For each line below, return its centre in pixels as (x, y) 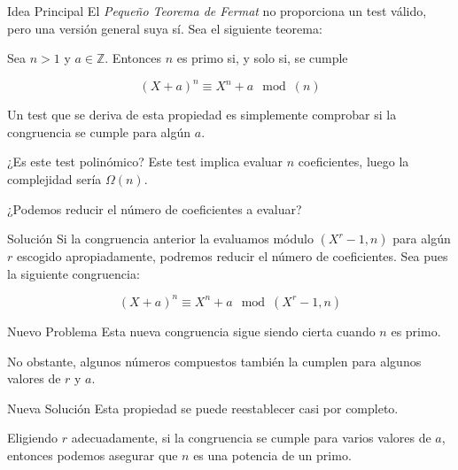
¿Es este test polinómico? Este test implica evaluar (145, 162)
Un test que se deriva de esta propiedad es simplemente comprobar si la (202, 115)
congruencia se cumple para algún (99, 131)
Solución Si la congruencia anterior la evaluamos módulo (160, 239)
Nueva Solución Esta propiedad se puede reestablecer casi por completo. (203, 408)
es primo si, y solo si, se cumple (262, 58)
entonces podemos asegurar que (93, 455)
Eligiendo (32, 438)
